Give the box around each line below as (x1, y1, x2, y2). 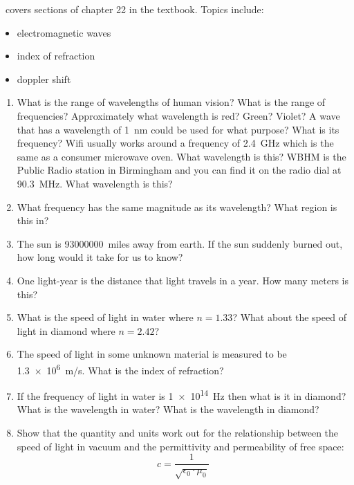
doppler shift (17, 71, 71, 86)
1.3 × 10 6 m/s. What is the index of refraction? (17, 360, 224, 377)
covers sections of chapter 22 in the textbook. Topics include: (5, 2, 264, 16)
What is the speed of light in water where (17, 310, 194, 324)
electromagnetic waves (17, 25, 111, 39)
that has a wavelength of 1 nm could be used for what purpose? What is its (17, 122, 339, 136)
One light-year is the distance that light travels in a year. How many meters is (17, 273, 349, 287)
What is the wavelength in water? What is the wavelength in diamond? (17, 402, 319, 417)
